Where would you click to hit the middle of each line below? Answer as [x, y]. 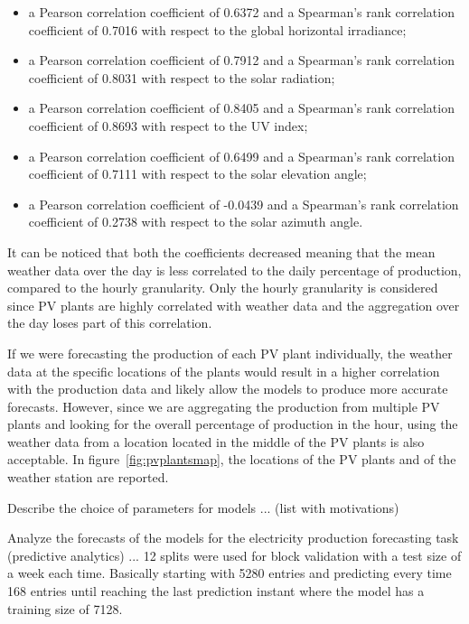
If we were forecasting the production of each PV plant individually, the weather [230, 353]
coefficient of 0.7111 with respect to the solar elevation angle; [197, 174]
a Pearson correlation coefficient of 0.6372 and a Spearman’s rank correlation [241, 12]
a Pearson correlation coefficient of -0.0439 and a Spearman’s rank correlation [244, 204]
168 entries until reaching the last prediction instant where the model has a [216, 591]
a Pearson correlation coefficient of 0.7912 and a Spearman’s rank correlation [241, 60]
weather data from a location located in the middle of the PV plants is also [216, 441]
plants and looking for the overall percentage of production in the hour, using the [233, 424]
